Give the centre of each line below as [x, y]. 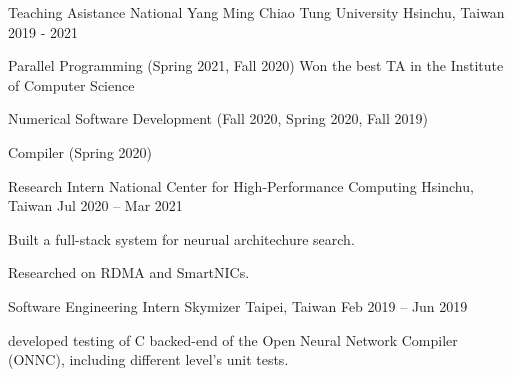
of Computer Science [71, 84]
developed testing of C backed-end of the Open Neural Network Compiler [233, 339]
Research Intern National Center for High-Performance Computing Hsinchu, [241, 185]
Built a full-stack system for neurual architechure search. [181, 238]
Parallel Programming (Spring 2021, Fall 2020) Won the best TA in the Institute [256, 65]
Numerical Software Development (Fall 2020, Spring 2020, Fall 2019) [218, 118]
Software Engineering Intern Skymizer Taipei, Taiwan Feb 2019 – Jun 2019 [238, 305]
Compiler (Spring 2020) [80, 151]
